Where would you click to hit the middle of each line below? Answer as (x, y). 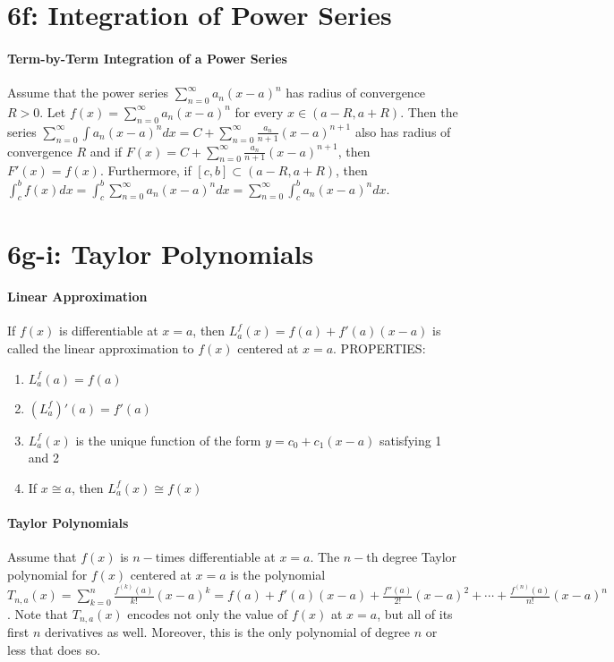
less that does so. (54, 649)
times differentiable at (215, 557)
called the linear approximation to (101, 348)
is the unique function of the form (168, 440)
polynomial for (47, 574)
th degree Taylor (412, 557)
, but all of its (415, 613)
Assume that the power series (88, 93)
